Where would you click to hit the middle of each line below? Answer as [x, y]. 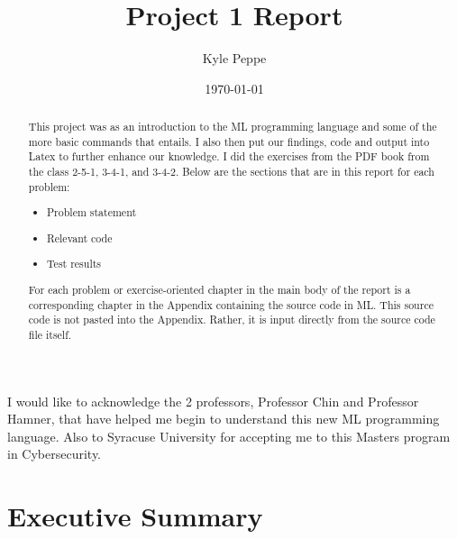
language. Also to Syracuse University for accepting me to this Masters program [229, 436]
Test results [74, 264]
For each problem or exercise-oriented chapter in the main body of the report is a [219, 289]
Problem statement [92, 212]
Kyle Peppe [234, 58]
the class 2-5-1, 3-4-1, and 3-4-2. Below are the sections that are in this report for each [231, 172]
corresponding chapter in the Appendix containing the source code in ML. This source [231, 304]
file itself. [50, 334]
